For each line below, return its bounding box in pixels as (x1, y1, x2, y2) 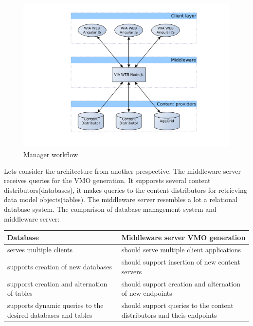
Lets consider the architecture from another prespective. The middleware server (4, 165, 241, 176)
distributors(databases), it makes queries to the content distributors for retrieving (4, 184, 247, 195)
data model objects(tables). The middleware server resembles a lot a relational (4, 194, 238, 204)
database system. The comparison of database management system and (4, 204, 217, 214)
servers (121, 266, 142, 276)
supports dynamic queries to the (7, 300, 104, 310)
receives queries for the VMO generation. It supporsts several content (4, 175, 211, 185)
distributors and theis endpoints (121, 309, 217, 320)
